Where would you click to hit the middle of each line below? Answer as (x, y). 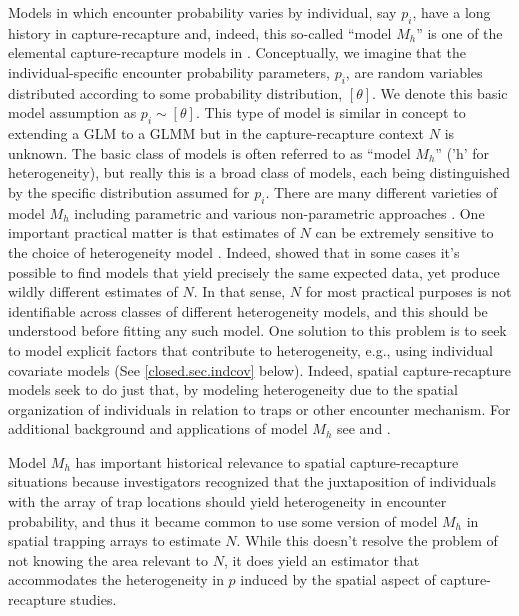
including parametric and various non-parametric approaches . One (279, 212)
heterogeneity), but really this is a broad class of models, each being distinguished (259, 172)
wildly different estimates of (93, 291)
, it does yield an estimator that (321, 559)
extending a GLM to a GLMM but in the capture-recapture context (216, 133)
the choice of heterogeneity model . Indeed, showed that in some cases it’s (234, 251)
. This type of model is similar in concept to (330, 112)
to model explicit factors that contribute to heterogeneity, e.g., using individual (250, 349)
